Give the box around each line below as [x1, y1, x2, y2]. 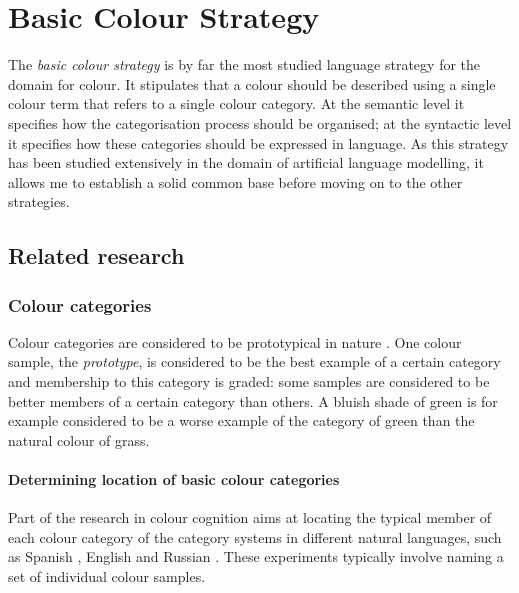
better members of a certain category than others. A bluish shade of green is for [8, 390, 498, 411]
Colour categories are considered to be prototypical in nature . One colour [8, 331, 462, 352]
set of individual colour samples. [8, 566, 206, 587]
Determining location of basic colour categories [8, 469, 340, 490]
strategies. [8, 191, 70, 212]
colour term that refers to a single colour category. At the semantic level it [8, 93, 465, 114]
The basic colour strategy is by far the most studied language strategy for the [8, 54, 481, 75]
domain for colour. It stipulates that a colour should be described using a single [8, 73, 496, 94]
